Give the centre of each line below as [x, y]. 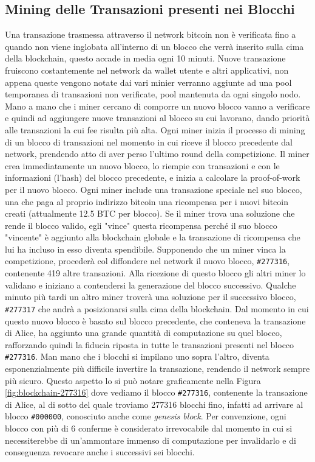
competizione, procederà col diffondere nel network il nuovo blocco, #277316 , [147, 261]
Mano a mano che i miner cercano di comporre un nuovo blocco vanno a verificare [157, 106]
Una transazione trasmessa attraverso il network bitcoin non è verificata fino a [151, 34]
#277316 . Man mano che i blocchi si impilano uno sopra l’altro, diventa [137, 356]
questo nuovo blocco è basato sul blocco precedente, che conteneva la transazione [155, 320]
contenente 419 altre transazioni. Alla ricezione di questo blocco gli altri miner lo [155, 273]
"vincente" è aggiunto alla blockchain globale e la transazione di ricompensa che [153, 237]
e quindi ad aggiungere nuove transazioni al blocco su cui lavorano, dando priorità [157, 118]
